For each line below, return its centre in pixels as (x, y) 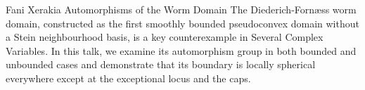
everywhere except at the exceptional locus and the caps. (128, 78)
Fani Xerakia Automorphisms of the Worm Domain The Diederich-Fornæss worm (181, 9)
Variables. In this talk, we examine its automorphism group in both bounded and (181, 50)
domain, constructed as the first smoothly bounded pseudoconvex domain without (182, 23)
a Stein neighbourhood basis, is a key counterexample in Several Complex (165, 37)
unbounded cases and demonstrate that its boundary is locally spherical (161, 64)
